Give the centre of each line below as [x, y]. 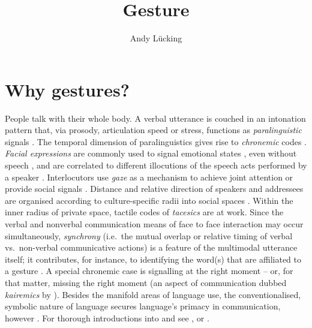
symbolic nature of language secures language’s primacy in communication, [143, 306]
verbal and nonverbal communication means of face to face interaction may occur [154, 224]
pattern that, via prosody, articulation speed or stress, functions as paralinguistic [153, 130]
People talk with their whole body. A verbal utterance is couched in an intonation [155, 118]
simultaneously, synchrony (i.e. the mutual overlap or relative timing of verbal [149, 235]
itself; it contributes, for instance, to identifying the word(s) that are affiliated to [153, 259]
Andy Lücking [156, 38]
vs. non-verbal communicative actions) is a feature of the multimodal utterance [151, 247]
